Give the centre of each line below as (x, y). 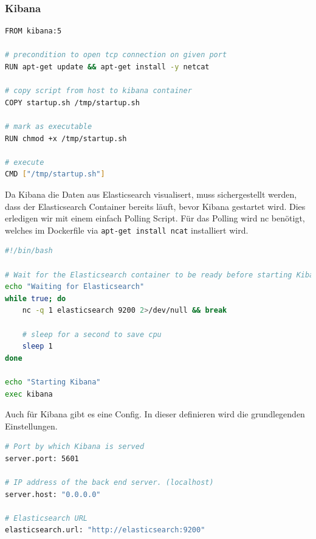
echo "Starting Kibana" (53, 382)
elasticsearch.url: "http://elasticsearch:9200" (105, 530)
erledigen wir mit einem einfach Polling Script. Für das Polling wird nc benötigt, (155, 218)
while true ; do (36, 298)
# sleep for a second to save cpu (92, 334)
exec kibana (29, 394)
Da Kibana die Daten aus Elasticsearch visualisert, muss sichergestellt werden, (151, 194)
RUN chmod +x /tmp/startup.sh (66, 138)
